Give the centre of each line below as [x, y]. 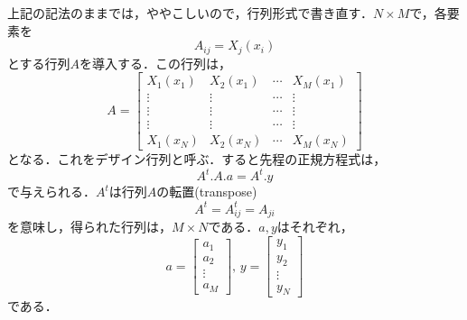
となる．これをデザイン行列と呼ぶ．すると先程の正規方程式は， [197, 159]
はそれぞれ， [315, 227]
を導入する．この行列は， [156, 63]
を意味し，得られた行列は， [89, 227]
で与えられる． [51, 192]
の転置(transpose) [207, 192]
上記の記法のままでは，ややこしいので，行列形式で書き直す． [190, 13]
